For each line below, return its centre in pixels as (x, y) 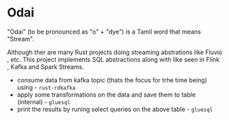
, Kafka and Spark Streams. (45, 67)
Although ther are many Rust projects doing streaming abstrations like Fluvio (115, 52)
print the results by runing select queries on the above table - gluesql (115, 109)
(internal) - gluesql (43, 101)
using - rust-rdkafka (46, 87)
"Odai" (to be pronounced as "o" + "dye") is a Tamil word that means (104, 32)
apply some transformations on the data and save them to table (106, 95)
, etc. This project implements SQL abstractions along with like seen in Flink (113, 59)
